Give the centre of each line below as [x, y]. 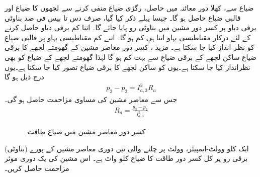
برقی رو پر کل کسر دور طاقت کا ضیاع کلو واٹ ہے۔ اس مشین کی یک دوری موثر [126, 158]
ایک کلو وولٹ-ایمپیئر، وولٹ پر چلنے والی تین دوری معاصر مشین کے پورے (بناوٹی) [127, 148]
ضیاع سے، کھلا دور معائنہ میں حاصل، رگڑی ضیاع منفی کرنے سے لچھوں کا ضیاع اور [129, 8]
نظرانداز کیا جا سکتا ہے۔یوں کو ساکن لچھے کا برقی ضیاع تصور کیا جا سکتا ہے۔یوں [127, 67]
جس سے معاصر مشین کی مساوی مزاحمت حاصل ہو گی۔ [91, 99]
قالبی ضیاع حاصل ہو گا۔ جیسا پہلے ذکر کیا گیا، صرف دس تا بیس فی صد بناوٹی [123, 17]
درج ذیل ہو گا [24, 77]
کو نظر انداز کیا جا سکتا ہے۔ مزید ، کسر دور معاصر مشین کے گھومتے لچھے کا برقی [129, 47]
